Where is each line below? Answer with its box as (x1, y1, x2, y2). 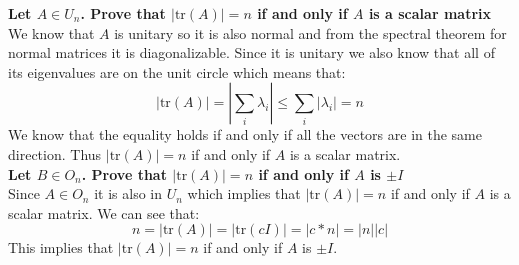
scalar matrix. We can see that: (8, 202, 200, 223)
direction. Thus (8, 143, 102, 164)
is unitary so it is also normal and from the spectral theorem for (114, 22, 507, 43)
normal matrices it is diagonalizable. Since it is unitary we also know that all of (8, 42, 495, 63)
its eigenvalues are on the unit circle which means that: (8, 61, 346, 82)
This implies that (8, 237, 114, 258)
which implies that (187, 183, 301, 204)
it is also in (94, 183, 162, 204)
